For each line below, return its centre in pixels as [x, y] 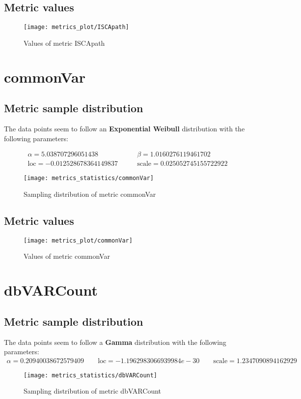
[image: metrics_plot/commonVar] [78, 240]
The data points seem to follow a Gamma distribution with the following [115, 342]
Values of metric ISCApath [64, 43]
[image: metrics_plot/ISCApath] [76, 27]
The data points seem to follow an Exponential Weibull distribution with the [124, 129]
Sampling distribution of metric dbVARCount [93, 391]
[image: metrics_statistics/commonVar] [89, 178]
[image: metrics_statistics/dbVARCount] [91, 375]
